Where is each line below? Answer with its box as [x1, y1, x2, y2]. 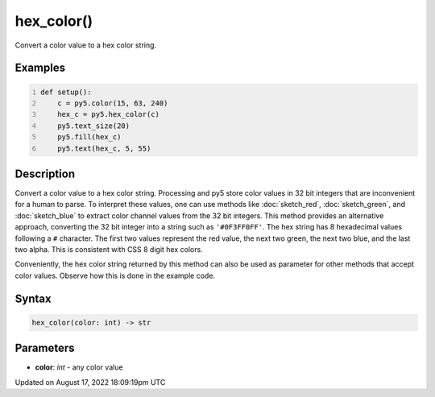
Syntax [14, 292, 52, 305]
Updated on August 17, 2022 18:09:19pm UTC [14, 377, 166, 387]
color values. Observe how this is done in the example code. [14, 271, 216, 280]
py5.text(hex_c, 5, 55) [57, 143, 151, 153]
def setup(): [40, 87, 92, 97]
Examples [14, 61, 66, 75]
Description [14, 167, 76, 180]
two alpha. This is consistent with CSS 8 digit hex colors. [14, 244, 203, 254]
